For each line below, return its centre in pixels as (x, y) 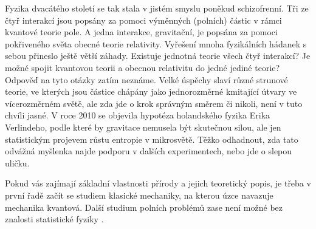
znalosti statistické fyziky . (54, 219)
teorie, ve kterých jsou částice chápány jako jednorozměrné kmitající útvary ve (151, 91)
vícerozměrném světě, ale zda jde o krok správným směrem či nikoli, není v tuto (154, 103)
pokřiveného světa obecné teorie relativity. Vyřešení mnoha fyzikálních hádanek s (156, 43)
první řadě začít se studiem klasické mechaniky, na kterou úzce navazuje (139, 195)
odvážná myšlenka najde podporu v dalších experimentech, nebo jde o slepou (149, 151)
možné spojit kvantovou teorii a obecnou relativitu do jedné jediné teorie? (143, 67)
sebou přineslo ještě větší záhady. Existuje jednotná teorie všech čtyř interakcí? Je (158, 56)
